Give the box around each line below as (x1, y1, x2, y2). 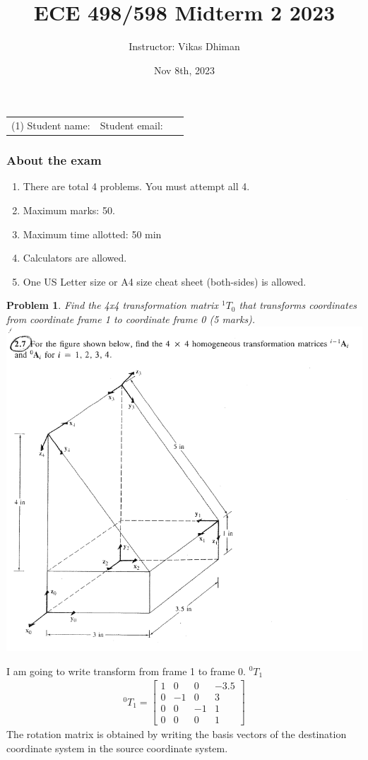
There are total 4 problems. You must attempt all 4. (23, 179, 250, 194)
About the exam (6, 151, 102, 169)
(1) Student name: (11, 118, 90, 133)
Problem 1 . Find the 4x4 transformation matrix (6, 298, 218, 312)
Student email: (100, 118, 163, 133)
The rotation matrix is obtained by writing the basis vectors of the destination (6, 727, 347, 742)
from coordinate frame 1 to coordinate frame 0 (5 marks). (6, 311, 256, 326)
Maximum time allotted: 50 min (23, 226, 162, 241)
